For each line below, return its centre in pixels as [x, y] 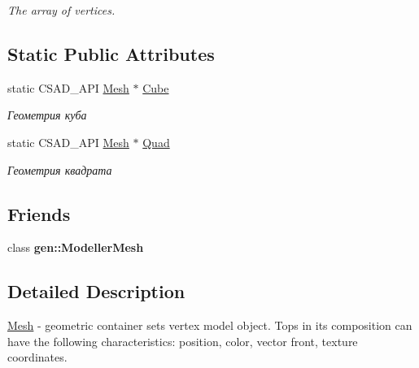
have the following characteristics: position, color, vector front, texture [183, 341]
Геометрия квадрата [60, 169]
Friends [39, 213]
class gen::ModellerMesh [76, 247]
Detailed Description [96, 291]
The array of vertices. [61, 10]
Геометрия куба [47, 115]
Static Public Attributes [111, 53]
